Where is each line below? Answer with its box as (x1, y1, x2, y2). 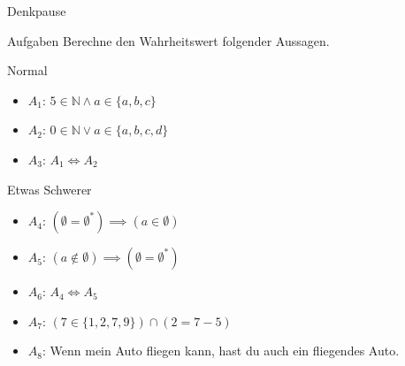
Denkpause (7, 2, 66, 19)
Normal (7, 61, 48, 80)
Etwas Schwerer (7, 179, 92, 198)
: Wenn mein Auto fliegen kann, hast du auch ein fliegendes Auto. (42, 341, 400, 360)
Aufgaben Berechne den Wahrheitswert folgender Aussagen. (7, 31, 330, 50)
